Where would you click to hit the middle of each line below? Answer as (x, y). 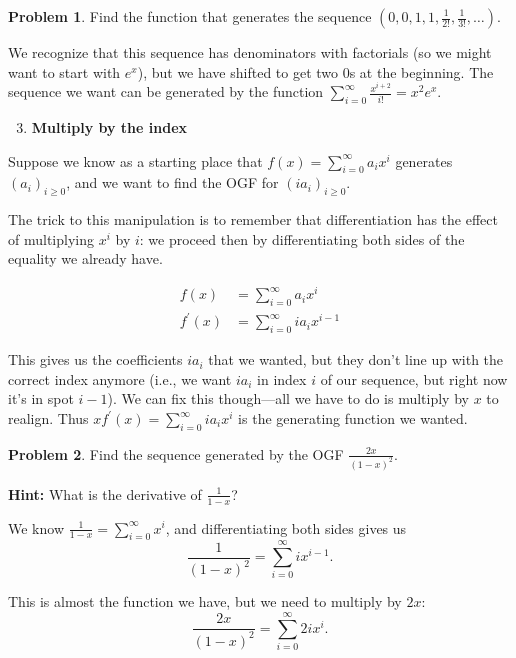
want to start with (64, 71)
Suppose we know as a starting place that (135, 160)
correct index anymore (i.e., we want (120, 378)
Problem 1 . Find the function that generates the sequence (190, 16)
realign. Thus (48, 418)
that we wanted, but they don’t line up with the (356, 359)
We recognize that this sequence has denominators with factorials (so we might (250, 52)
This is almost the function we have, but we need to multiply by (205, 601)
